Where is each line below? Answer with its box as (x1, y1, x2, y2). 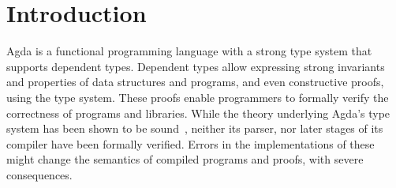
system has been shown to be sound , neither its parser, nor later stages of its (6, 120, 383, 137)
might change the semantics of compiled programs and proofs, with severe (6, 151, 364, 167)
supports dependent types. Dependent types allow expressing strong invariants (6, 58, 385, 74)
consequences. (6, 166, 73, 182)
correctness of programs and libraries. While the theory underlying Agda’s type (6, 104, 390, 121)
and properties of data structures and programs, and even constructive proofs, (6, 73, 384, 90)
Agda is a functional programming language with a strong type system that (6, 43, 372, 59)
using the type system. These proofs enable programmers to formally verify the (6, 88, 389, 105)
